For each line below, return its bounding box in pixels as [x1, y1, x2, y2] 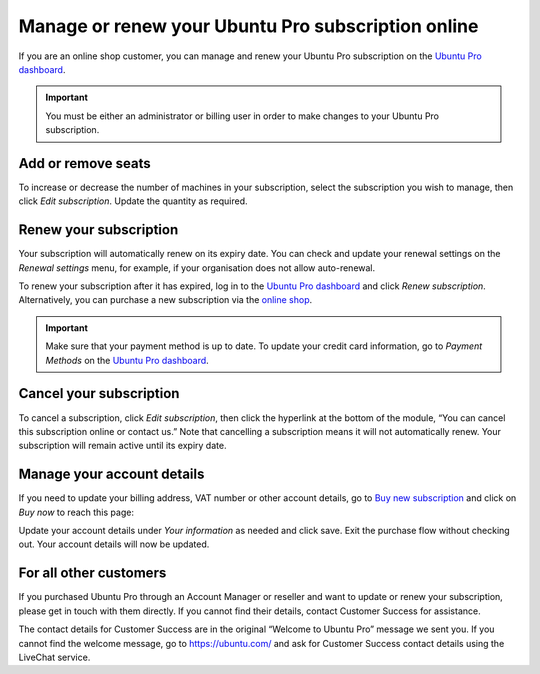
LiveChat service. [18, 651, 91, 663]
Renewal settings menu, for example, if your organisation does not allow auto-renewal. [18, 261, 376, 274]
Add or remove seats [18, 155, 151, 172]
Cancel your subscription [18, 385, 180, 402]
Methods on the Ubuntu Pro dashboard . [45, 354, 209, 366]
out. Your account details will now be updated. [18, 538, 210, 550]
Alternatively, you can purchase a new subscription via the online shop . [18, 294, 313, 306]
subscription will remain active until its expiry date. [18, 440, 227, 452]
